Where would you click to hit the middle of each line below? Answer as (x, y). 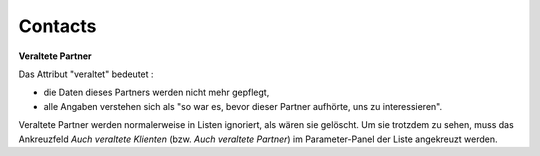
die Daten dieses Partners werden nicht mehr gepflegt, (156, 92)
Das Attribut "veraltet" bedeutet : (86, 74)
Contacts (57, 26)
